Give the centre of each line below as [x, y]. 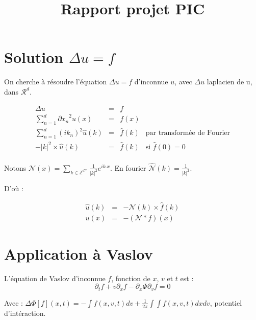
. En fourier [128, 167]
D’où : [14, 188]
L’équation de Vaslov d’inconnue [55, 278]
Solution [34, 57]
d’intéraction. [25, 313]
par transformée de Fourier [188, 133]
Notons [15, 167]
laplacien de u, [229, 82]
